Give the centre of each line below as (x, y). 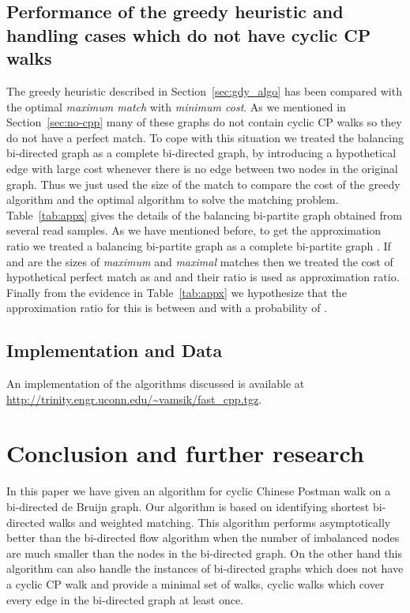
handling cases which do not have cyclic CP (189, 34)
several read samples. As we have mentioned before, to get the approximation (194, 230)
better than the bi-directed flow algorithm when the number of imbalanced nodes (203, 538)
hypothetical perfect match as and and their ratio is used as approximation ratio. (203, 277)
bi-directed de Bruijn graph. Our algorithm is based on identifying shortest (188, 506)
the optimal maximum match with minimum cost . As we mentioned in (176, 106)
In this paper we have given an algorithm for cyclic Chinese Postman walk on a (199, 491)
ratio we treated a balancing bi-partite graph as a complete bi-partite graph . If (199, 245)
